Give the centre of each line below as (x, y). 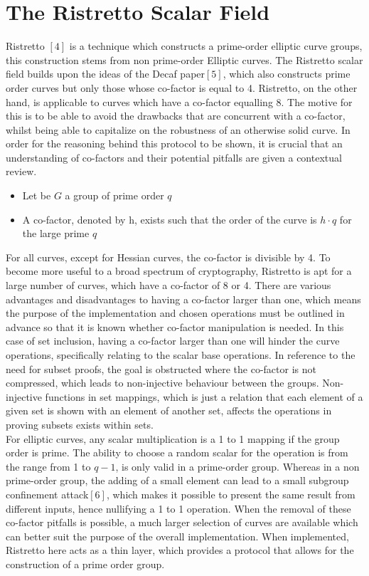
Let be (37, 195)
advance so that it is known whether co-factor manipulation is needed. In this (175, 326)
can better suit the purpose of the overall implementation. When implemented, (177, 536)
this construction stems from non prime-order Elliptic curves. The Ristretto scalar (184, 59)
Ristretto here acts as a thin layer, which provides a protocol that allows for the (180, 550)
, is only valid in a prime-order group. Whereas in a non (237, 466)
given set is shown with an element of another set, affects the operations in (169, 410)
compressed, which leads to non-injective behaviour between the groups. (162, 383)
